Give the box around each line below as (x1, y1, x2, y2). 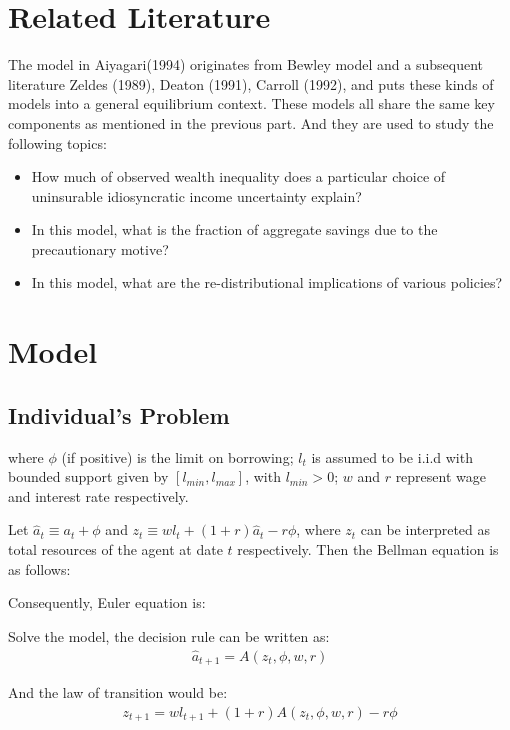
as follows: (8, 558, 71, 579)
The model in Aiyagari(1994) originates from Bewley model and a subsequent (8, 54, 483, 75)
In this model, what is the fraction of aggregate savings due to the (31, 219, 438, 240)
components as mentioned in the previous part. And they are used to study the (8, 112, 494, 133)
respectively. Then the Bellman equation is (237, 539, 499, 560)
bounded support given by (8, 466, 169, 487)
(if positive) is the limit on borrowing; (61, 446, 294, 467)
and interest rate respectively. (8, 485, 189, 506)
